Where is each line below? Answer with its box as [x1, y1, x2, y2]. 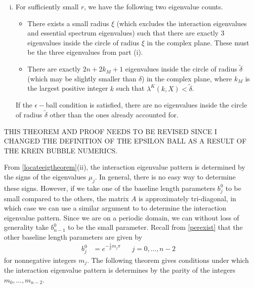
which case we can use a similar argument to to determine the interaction [4, 203, 226, 213]
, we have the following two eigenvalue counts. [84, 1, 223, 11]
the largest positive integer [27, 83, 108, 93]
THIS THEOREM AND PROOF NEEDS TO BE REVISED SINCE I [4, 126, 217, 136]
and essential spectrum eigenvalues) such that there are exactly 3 [27, 28, 224, 38]
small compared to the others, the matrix [4, 193, 129, 203]
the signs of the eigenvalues [4, 171, 86, 181]
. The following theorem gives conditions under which [87, 254, 249, 265]
